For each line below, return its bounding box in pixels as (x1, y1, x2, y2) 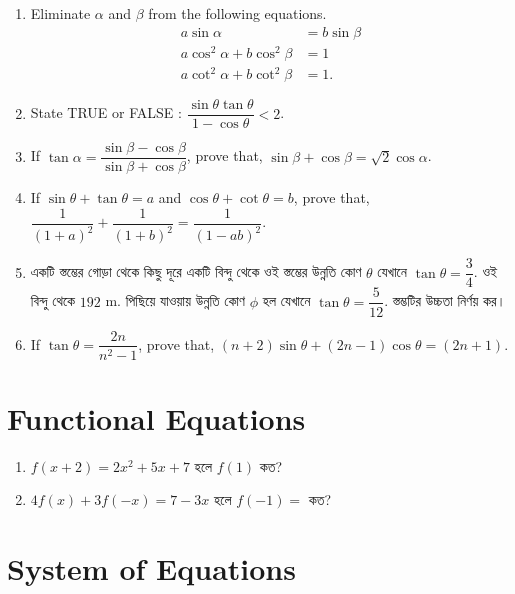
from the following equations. (148, 3, 327, 23)
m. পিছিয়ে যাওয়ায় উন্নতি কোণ (105, 290, 246, 311)
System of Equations (7, 548, 296, 589)
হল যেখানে (262, 290, 311, 311)
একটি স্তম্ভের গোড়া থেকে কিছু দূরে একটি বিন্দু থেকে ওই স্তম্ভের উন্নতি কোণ (30, 261, 362, 282)
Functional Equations (7, 397, 306, 438)
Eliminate (30, 3, 91, 23)
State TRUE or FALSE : (30, 102, 182, 123)
